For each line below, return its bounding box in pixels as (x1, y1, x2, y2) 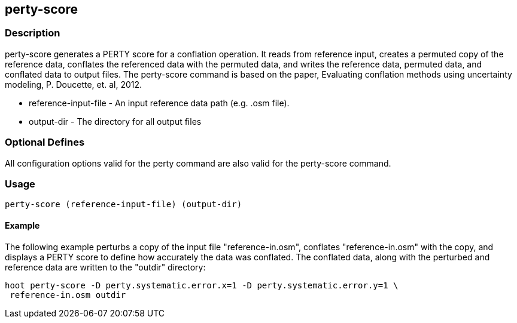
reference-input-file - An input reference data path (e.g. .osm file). (29, 97, 290, 108)
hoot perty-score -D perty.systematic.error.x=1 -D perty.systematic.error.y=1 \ (5, 280, 399, 290)
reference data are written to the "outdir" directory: (5, 262, 206, 272)
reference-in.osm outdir (10, 290, 126, 300)
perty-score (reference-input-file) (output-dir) (5, 199, 242, 210)
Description (5, 27, 60, 39)
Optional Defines (5, 136, 85, 149)
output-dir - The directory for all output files (29, 116, 202, 127)
